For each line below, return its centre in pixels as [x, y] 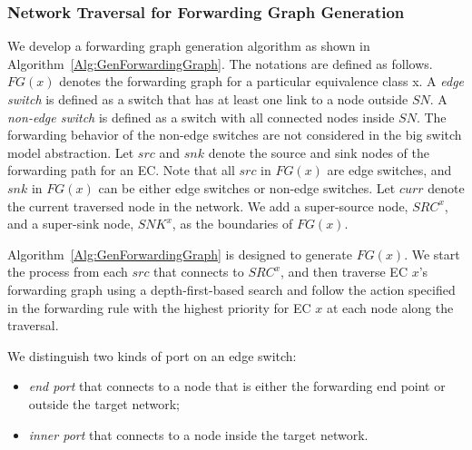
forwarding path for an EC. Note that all [121, 170]
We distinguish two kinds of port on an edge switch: [152, 355]
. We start [432, 254]
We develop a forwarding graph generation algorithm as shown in [189, 46]
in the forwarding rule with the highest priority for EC [159, 307]
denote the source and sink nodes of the [319, 152]
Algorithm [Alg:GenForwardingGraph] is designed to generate [180, 254]
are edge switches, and [389, 170]
